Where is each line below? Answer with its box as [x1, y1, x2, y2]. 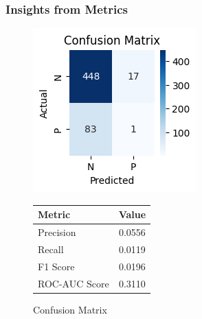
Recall [38, 242, 64, 256]
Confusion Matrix [33, 302, 107, 316]
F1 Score [38, 259, 75, 273]
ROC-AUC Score [38, 276, 109, 290]
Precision [38, 225, 76, 239]
